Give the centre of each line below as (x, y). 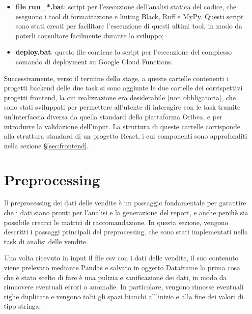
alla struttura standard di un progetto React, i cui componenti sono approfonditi (126, 136)
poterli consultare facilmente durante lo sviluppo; (90, 35)
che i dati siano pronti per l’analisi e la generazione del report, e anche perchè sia (126, 213)
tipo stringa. (23, 306)
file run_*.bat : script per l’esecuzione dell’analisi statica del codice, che (126, 6)
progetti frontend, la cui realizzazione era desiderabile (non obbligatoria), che (120, 97)
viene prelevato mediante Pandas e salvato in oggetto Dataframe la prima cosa (122, 267)
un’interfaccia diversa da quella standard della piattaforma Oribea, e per (113, 116)
